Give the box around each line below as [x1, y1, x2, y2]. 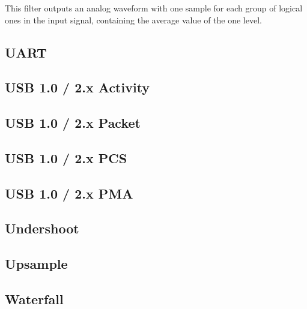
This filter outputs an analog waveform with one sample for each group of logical [5, 2, 303, 14]
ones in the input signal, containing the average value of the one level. [5, 13, 262, 26]
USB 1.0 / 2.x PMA [5, 184, 133, 202]
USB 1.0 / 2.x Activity [5, 78, 150, 97]
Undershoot [5, 219, 79, 238]
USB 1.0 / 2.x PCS [5, 148, 127, 167]
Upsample [5, 254, 68, 273]
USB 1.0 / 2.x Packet [5, 113, 141, 132]
